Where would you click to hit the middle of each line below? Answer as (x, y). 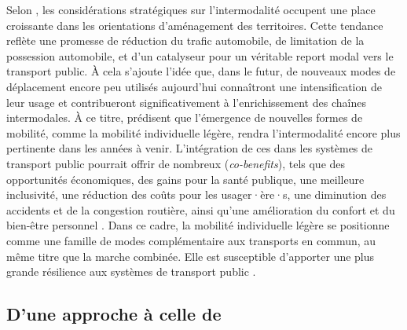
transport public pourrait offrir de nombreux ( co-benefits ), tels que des (176, 163)
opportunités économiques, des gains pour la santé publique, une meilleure (185, 179)
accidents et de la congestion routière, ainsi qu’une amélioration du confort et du (201, 209)
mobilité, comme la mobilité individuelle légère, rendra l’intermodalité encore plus (203, 132)
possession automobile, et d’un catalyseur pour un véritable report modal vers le (200, 55)
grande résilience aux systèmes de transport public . (131, 271)
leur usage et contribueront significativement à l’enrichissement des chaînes (186, 102)
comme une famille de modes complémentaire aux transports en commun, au (191, 240)
